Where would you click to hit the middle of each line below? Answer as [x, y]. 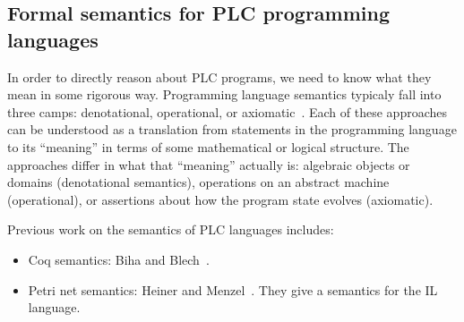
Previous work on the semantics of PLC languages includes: [171, 229]
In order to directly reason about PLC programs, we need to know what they [219, 76]
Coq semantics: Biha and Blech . [119, 259]
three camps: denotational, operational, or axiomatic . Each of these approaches [227, 111]
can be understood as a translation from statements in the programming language [232, 129]
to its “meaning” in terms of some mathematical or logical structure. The [208, 146]
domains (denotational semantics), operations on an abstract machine [198, 182]
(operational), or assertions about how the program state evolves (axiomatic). [220, 199]
